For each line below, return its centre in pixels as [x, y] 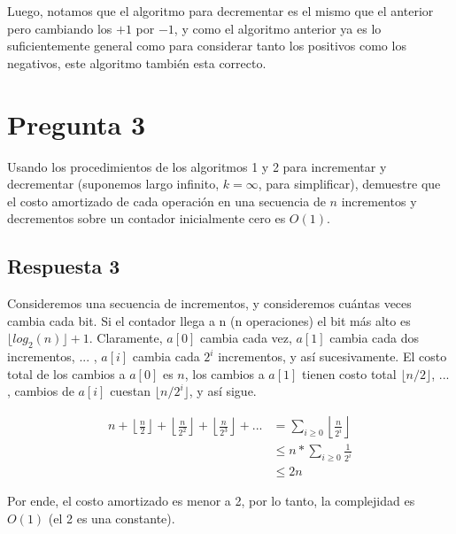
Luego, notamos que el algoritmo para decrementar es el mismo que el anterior [220, 11]
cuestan [131, 391]
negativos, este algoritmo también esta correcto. [137, 62]
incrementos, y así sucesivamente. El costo [332, 356]
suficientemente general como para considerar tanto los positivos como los [207, 46]
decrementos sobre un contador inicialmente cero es [147, 218]
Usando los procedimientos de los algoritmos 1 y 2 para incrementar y [197, 166]
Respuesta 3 [64, 266]
